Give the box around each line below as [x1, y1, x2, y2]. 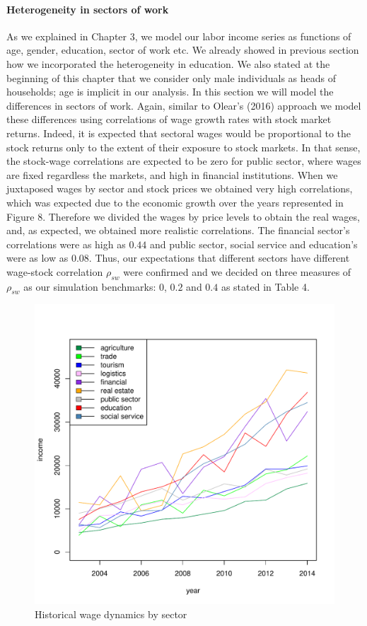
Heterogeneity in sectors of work [6, 1, 169, 16]
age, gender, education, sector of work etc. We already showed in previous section [6, 42, 359, 57]
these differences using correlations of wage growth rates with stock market [6, 112, 332, 127]
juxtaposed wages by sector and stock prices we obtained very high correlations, [6, 181, 353, 196]
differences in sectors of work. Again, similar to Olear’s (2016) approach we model [6, 98, 361, 112]
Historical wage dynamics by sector [35, 607, 187, 622]
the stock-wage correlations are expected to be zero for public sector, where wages [6, 153, 361, 168]
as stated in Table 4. [221, 279, 310, 294]
